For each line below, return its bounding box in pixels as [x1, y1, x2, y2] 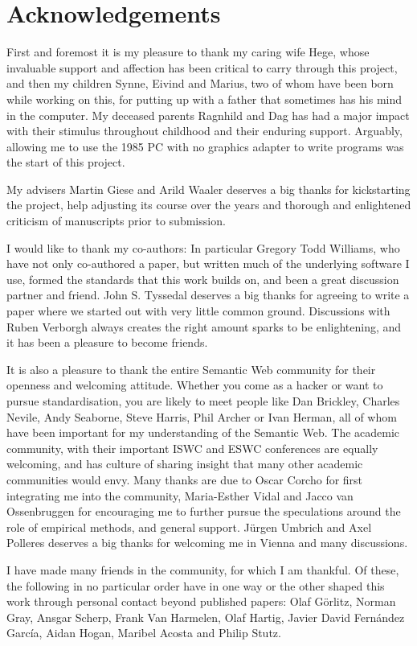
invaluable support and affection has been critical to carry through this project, [6, 59, 398, 76]
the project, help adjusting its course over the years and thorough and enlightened [6, 196, 411, 213]
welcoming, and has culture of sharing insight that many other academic [6, 455, 363, 472]
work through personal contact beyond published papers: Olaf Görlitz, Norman [6, 593, 396, 610]
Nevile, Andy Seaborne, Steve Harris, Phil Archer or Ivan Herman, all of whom [6, 408, 397, 425]
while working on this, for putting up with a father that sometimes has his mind [6, 90, 403, 107]
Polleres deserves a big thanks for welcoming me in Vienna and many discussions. [6, 534, 408, 551]
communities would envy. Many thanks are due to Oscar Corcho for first [6, 471, 363, 488]
